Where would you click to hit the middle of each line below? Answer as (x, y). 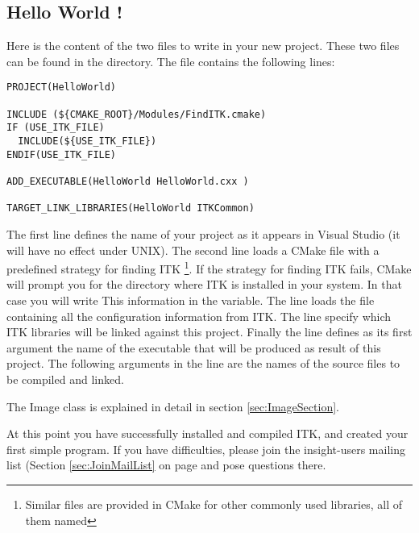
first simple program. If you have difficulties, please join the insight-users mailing (206, 449)
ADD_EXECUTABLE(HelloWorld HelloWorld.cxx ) (128, 181)
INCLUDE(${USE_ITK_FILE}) (87, 142)
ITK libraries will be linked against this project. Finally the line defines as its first (209, 332)
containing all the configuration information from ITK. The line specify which (199, 316)
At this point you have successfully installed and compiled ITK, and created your (207, 433)
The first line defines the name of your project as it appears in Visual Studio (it (203, 233)
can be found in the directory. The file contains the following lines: (171, 61)
